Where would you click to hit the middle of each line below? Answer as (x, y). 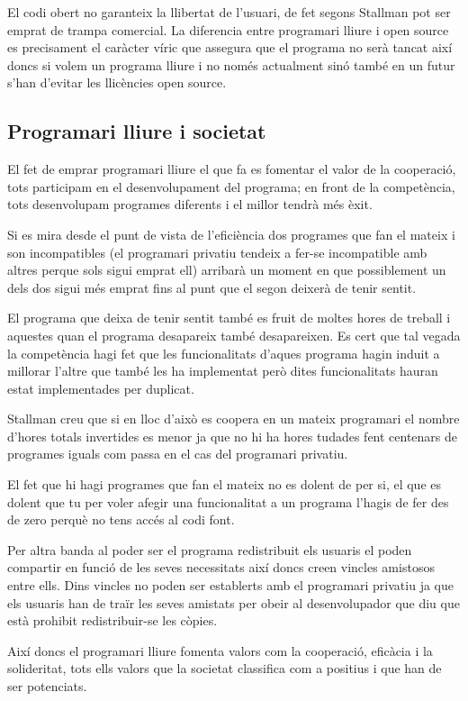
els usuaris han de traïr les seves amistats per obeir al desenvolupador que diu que (234, 602)
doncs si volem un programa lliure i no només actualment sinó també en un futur (231, 64)
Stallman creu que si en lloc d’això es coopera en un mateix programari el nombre (234, 419)
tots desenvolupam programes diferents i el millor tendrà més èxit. (190, 204)
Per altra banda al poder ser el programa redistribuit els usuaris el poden (210, 549)
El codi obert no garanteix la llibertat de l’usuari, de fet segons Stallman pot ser (229, 12)
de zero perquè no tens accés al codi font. (121, 519)
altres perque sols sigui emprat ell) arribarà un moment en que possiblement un (227, 270)
